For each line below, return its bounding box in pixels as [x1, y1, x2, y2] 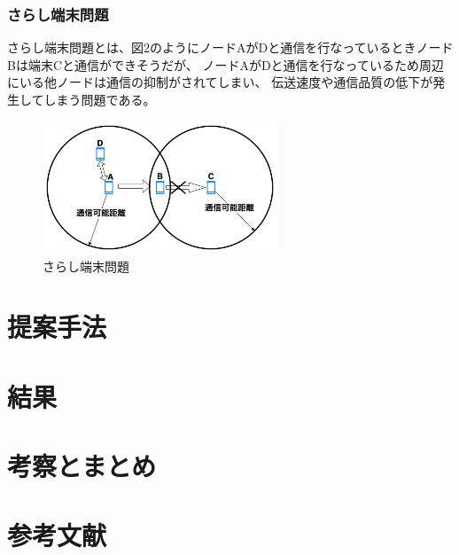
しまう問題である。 [43, 90, 156, 108]
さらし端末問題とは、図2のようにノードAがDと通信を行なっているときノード [7, 38, 454, 57]
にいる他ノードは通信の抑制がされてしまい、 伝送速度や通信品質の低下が [7, 73, 433, 91]
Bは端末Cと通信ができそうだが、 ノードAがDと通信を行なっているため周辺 [7, 55, 444, 74]
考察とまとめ [7, 448, 157, 484]
